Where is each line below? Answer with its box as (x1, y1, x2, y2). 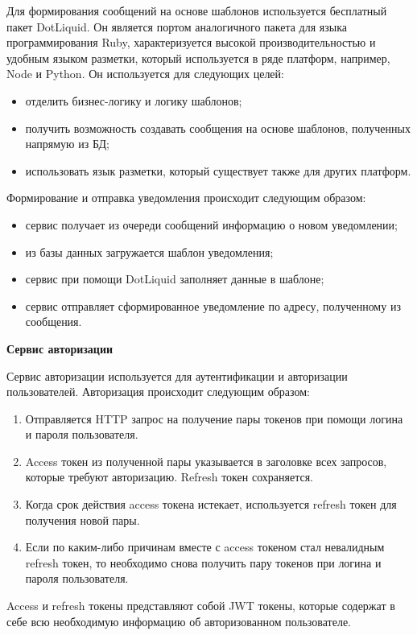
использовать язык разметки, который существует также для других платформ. (25, 162, 411, 179)
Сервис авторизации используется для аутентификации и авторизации (6, 367, 348, 384)
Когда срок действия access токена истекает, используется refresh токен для (25, 496, 397, 513)
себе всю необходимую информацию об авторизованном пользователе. (6, 612, 351, 629)
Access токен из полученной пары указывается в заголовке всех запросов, (25, 452, 387, 469)
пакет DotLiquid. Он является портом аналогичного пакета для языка (6, 18, 347, 35)
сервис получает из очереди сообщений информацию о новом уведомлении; (25, 216, 398, 233)
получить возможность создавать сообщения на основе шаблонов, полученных (25, 119, 411, 136)
